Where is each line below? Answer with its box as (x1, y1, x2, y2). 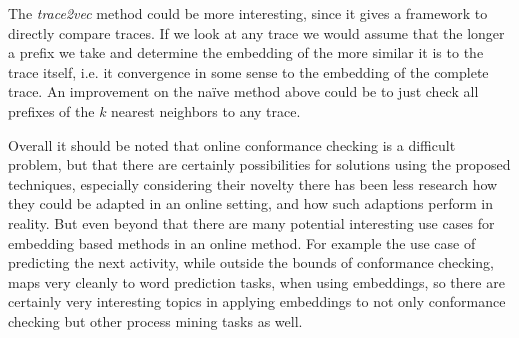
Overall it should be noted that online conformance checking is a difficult (8, 134, 456, 155)
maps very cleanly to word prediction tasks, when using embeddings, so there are (8, 271, 505, 292)
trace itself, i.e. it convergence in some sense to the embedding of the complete (8, 61, 489, 82)
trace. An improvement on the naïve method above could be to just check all (8, 81, 479, 102)
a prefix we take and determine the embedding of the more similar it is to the (8, 42, 484, 63)
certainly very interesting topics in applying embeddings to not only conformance (8, 291, 506, 312)
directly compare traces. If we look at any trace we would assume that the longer (8, 22, 505, 43)
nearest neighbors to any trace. (111, 100, 301, 121)
